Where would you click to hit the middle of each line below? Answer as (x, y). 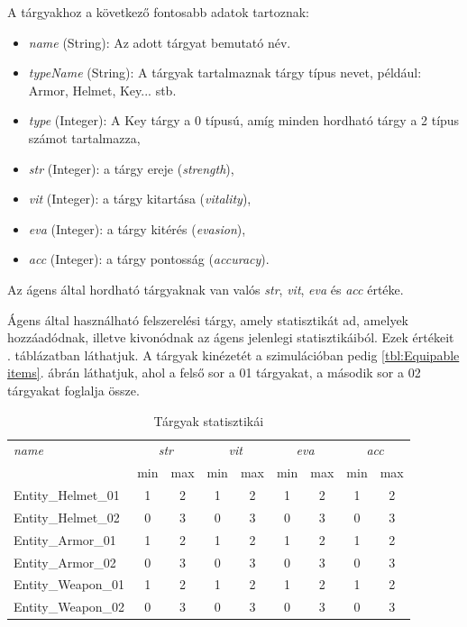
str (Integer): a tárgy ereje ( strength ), (131, 168)
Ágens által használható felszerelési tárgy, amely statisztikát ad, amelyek (208, 319)
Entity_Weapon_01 (69, 584)
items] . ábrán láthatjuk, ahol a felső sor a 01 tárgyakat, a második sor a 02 (214, 373)
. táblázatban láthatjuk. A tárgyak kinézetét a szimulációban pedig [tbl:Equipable (233, 354)
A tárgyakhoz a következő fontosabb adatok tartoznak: (158, 12)
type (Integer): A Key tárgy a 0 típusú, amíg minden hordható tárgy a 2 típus (244, 120)
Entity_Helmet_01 (67, 495)
